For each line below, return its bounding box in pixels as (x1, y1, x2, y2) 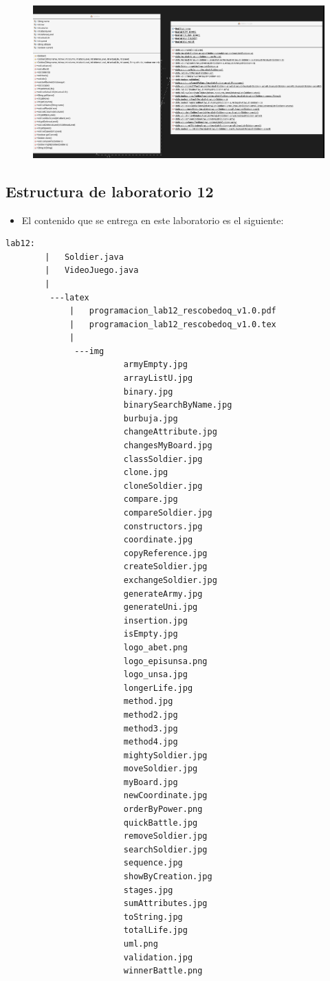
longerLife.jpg (123, 683, 193, 693)
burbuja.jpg (123, 413, 178, 423)
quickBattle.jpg (123, 817, 198, 828)
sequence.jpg (123, 858, 183, 868)
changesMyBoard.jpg (123, 441, 212, 451)
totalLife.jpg (123, 925, 188, 936)
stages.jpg (123, 885, 173, 895)
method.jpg (123, 696, 173, 707)
